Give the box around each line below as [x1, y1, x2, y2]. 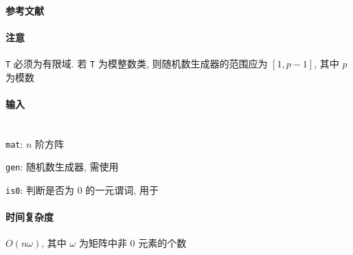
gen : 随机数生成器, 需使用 [5, 159, 119, 174]
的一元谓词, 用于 [85, 182, 159, 197]
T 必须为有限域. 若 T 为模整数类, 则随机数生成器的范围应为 [5, 56, 268, 70]
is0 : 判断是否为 [5, 182, 75, 197]
